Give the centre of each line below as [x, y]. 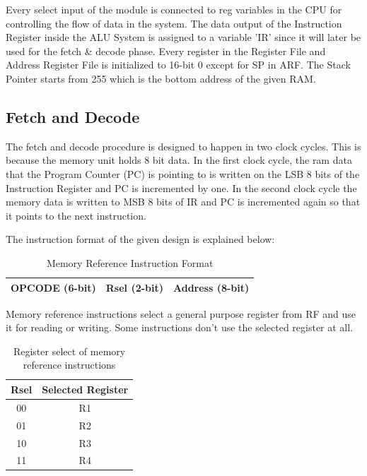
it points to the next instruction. [76, 215]
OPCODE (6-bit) [53, 287]
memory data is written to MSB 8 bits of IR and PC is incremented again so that [183, 202]
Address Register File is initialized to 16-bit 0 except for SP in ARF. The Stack [178, 65]
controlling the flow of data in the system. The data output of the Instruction [174, 23]
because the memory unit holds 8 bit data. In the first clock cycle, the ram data [179, 160]
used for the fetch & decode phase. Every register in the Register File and [166, 50]
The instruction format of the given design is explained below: [140, 239]
